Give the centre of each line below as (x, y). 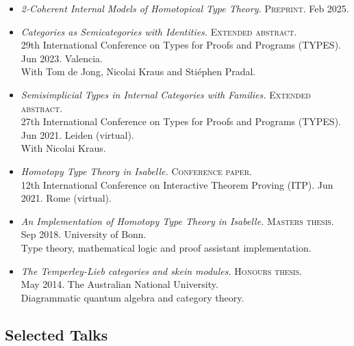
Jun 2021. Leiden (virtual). (77, 134)
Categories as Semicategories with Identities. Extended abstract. (159, 31)
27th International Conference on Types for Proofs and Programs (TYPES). (181, 121)
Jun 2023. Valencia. (62, 58)
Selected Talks (56, 334)
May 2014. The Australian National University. (119, 284)
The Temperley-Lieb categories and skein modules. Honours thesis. (162, 270)
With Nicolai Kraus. (63, 148)
